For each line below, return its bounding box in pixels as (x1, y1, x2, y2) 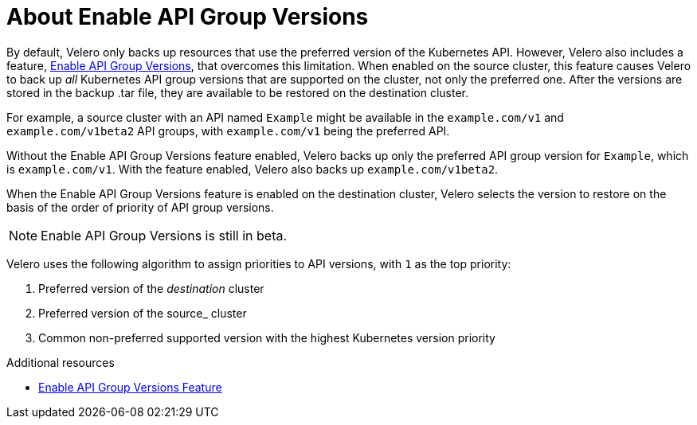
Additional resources (6, 355, 115, 369)
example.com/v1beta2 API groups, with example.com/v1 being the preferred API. (6, 123, 450, 138)
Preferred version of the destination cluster (38, 281, 264, 295)
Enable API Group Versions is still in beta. (41, 227, 288, 244)
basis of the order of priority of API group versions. (6, 200, 274, 214)
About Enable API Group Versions (6, 3, 369, 30)
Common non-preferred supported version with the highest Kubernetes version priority (38, 330, 495, 345)
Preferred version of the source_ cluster (38, 306, 247, 320)
